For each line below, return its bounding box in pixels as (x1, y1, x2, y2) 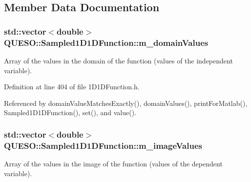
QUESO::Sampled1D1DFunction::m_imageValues (4, 139, 202, 151)
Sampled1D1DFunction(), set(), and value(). (4, 107, 136, 118)
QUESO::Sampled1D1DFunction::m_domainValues (4, 36, 209, 48)
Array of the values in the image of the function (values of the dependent (4, 159, 223, 169)
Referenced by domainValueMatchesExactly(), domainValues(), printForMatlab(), (4, 98, 248, 108)
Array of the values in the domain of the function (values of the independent (4, 55, 233, 65)
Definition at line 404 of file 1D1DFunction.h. (4, 81, 140, 92)
